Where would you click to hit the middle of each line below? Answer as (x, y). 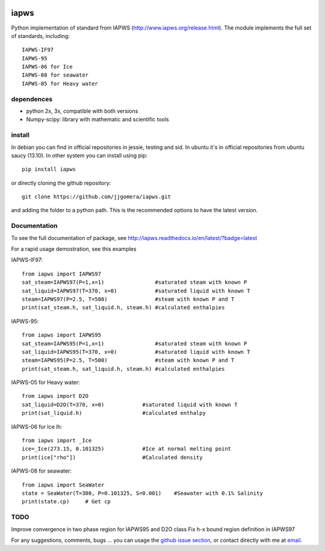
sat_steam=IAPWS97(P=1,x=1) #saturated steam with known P (135, 282)
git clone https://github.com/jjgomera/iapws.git (97, 197)
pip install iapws (49, 169)
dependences (32, 99)
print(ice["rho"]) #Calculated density (112, 457)
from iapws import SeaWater (63, 485)
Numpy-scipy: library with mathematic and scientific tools (98, 119)
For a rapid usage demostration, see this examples (74, 249)
